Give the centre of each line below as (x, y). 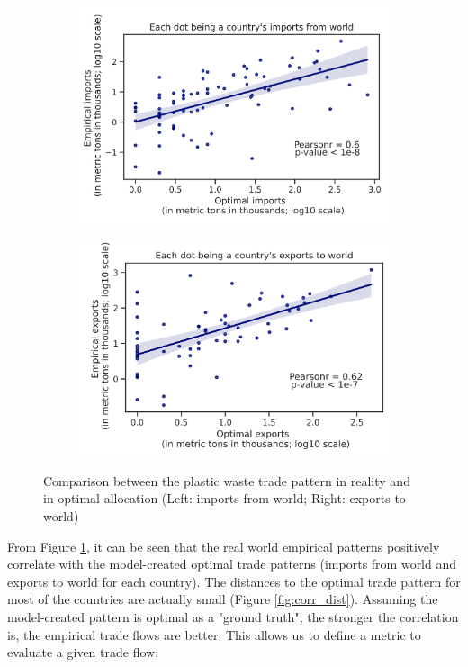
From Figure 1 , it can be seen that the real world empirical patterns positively (224, 546)
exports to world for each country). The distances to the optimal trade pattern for (234, 581)
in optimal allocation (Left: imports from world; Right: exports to (225, 498)
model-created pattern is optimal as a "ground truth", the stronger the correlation (233, 616)
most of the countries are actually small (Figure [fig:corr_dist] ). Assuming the (223, 599)
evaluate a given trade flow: (83, 652)
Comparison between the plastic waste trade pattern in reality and (227, 480)
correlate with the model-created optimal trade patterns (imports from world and (232, 564)
